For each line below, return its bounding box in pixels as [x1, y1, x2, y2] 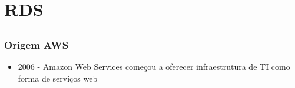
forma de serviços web [18, 72, 98, 84]
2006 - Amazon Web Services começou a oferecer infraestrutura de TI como [18, 60, 290, 73]
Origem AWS [4, 37, 69, 52]
